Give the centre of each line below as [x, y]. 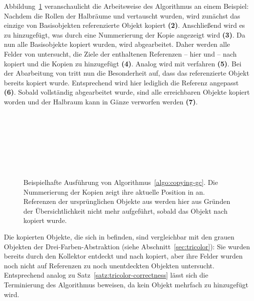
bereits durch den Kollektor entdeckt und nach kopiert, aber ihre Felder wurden [123, 256]
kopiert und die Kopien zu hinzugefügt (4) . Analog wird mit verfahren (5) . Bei [123, 63]
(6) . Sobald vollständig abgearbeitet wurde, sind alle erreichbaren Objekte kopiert [127, 92]
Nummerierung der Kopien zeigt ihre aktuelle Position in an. [114, 191]
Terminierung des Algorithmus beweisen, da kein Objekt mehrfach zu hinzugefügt [126, 285]
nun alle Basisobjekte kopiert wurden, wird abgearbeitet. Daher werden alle [117, 44]
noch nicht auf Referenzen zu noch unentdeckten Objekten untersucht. [109, 265]
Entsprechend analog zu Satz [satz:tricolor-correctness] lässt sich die [106, 275]
